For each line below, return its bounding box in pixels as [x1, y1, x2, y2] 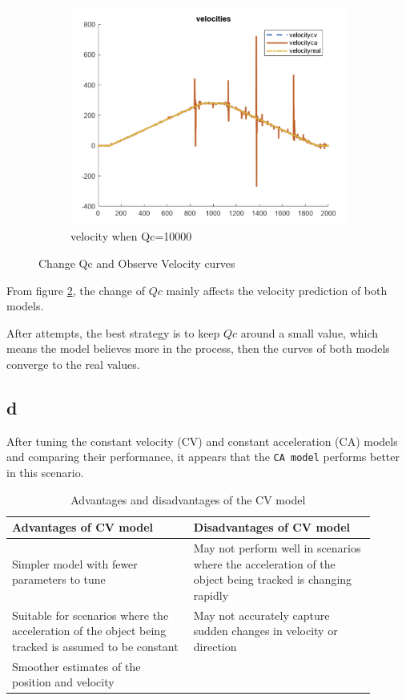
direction [193, 637, 237, 654]
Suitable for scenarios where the [12, 606, 169, 623]
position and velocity [12, 674, 115, 690]
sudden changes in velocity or [193, 622, 338, 639]
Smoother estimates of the [12, 658, 141, 674]
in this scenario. [6, 464, 84, 481]
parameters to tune [12, 571, 106, 588]
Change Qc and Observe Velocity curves [38, 255, 235, 272]
